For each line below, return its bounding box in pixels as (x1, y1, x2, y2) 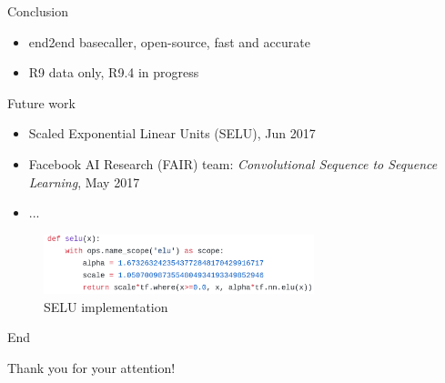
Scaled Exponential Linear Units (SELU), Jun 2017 (28, 124, 316, 143)
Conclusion (7, 2, 68, 20)
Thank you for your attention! (7, 358, 176, 378)
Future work (7, 93, 76, 112)
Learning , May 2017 (28, 172, 140, 191)
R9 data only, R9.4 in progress (28, 63, 199, 82)
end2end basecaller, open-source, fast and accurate (28, 32, 310, 51)
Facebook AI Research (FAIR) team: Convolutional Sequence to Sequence (28, 154, 438, 173)
